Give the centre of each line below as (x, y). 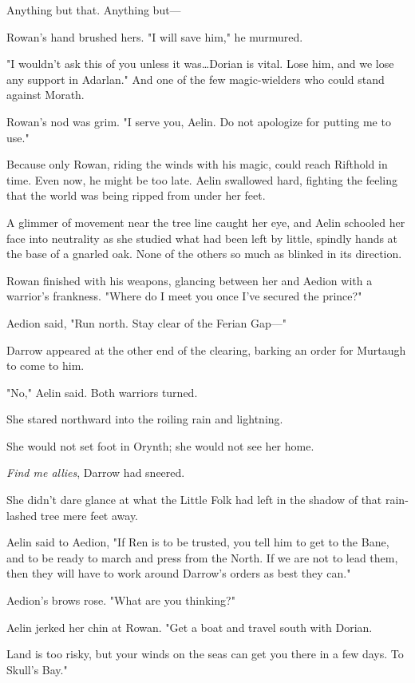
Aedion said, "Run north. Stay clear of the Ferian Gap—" (147, 322)
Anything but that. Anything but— (94, 10)
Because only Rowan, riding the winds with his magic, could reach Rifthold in (197, 164)
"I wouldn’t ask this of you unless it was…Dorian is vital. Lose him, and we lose (200, 64)
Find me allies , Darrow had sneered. (96, 473)
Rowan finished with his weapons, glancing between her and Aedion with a (190, 280)
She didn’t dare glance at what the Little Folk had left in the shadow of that (194, 500)
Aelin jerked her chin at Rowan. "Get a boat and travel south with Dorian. (190, 627)
